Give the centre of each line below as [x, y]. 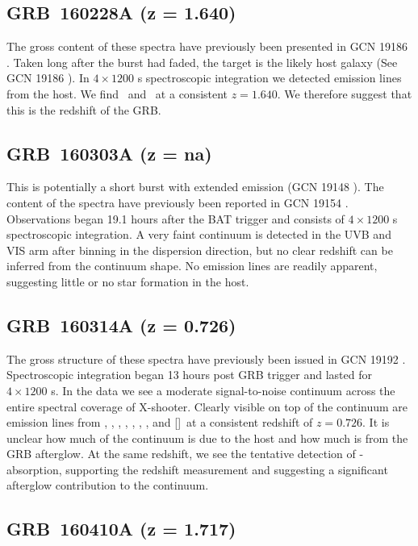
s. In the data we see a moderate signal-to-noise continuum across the [223, 390]
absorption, [34, 469]
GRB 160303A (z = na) [109, 153]
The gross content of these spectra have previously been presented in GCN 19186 [207, 46]
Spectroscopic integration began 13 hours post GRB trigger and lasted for [189, 375]
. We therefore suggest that [345, 93]
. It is [376, 422]
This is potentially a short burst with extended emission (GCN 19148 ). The [195, 187]
